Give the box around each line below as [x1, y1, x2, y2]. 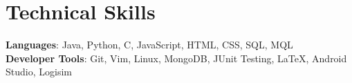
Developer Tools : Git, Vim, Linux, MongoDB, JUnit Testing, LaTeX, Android [6, 50, 347, 65]
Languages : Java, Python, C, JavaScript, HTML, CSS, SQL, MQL [6, 37, 293, 52]
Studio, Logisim [6, 64, 72, 79]
